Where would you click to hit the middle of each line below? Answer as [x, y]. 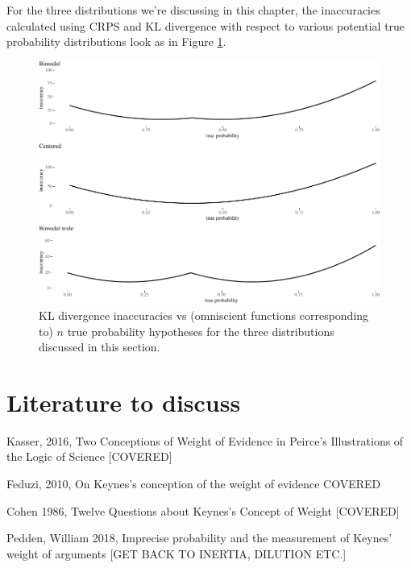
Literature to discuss [124, 402]
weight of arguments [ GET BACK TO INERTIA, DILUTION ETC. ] [176, 553]
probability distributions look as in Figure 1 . [116, 41]
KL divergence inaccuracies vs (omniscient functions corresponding [204, 315]
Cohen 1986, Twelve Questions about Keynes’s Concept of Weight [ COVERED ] [203, 510]
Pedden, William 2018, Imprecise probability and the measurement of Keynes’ [199, 538]
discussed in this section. [100, 347]
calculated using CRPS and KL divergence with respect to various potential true [206, 25]
